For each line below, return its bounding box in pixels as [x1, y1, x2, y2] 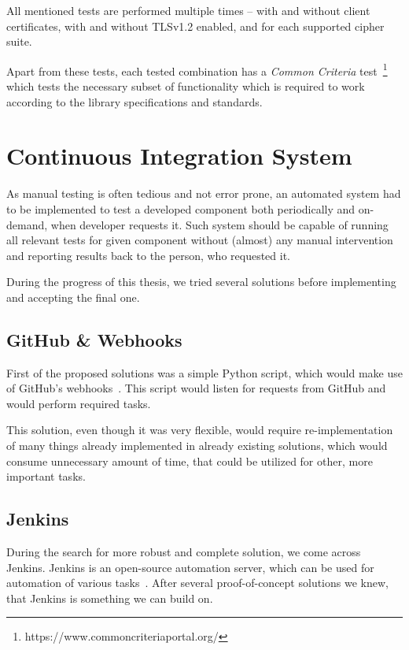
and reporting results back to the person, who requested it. [6, 247, 291, 263]
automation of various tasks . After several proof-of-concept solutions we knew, [6, 574, 389, 591]
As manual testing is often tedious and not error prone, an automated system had [6, 185, 401, 202]
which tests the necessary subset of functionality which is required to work [6, 78, 365, 95]
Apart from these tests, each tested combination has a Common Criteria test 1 [6, 60, 388, 79]
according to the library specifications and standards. [6, 93, 263, 110]
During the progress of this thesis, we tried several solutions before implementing [6, 273, 396, 290]
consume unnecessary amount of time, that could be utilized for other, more [6, 452, 373, 469]
